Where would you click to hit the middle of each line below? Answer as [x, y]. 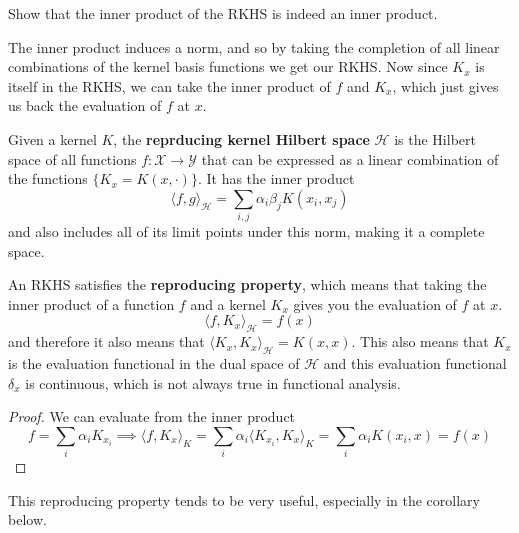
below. [27, 519]
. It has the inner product [276, 178]
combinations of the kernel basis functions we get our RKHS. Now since [228, 66]
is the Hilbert [435, 138]
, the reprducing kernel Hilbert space [241, 138]
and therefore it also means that [106, 341]
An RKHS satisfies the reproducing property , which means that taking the [247, 284]
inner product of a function [91, 303]
